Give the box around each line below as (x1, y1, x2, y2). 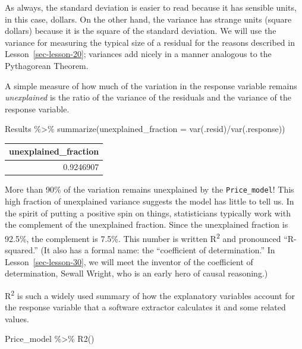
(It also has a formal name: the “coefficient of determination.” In (40, 244, 275, 256)
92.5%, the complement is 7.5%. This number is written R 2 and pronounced (5, 230, 281, 244)
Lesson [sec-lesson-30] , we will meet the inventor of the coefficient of (5, 255, 253, 268)
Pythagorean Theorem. (5, 59, 89, 71)
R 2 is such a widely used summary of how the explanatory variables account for (5, 287, 295, 301)
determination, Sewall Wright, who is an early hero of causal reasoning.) (5, 267, 268, 279)
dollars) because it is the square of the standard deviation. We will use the (5, 24, 276, 37)
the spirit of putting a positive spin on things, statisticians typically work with (5, 206, 291, 219)
